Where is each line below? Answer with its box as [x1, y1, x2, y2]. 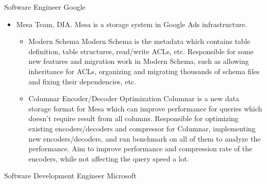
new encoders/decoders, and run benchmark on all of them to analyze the [28, 133, 261, 144]
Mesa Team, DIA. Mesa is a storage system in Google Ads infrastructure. [16, 18, 248, 29]
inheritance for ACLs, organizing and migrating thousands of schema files [28, 65, 260, 76]
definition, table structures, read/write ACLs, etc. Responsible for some [28, 45, 254, 56]
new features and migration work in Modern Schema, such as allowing [28, 56, 249, 66]
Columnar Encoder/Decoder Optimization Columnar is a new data [28, 93, 239, 104]
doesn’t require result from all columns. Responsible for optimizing [28, 113, 239, 124]
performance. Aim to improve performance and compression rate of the [28, 143, 253, 154]
